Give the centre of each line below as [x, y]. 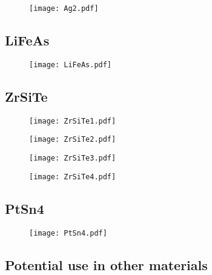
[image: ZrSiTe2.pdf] [73, 140]
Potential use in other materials [106, 264]
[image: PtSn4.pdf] [68, 233]
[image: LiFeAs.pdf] [71, 65]
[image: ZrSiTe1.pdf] [73, 121]
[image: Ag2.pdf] [64, 8]
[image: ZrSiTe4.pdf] [73, 177]
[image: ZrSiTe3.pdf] [73, 158]
